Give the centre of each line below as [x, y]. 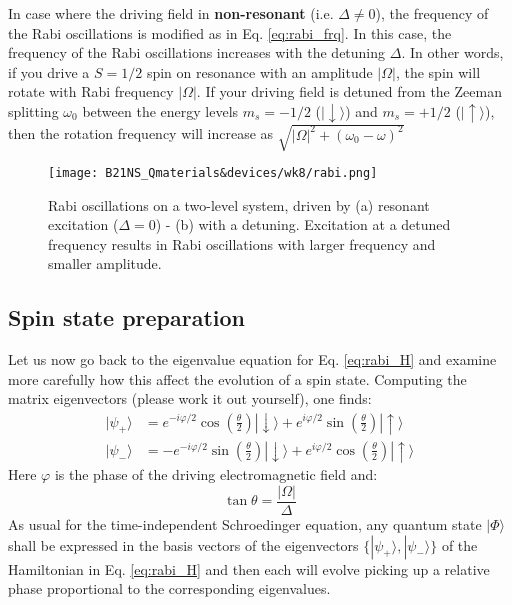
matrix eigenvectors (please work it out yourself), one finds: [190, 398]
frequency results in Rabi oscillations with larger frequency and [242, 243]
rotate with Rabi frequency [91, 91]
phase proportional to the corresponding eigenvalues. [169, 588]
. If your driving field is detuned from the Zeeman [349, 91]
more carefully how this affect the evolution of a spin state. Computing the [237, 378]
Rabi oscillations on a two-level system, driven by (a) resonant [239, 204]
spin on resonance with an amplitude [259, 71]
